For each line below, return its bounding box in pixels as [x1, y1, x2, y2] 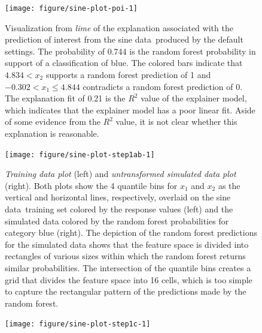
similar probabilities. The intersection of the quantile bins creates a [5, 262, 251, 274]
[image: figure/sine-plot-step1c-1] [5, 320, 151, 329]
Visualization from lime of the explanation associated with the [5, 21, 233, 34]
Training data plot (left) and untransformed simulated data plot [5, 167, 236, 180]
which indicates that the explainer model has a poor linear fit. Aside [5, 103, 255, 116]
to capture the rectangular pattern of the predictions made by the [5, 285, 246, 298]
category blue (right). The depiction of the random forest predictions [5, 226, 257, 239]
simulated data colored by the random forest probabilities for [5, 214, 229, 227]
